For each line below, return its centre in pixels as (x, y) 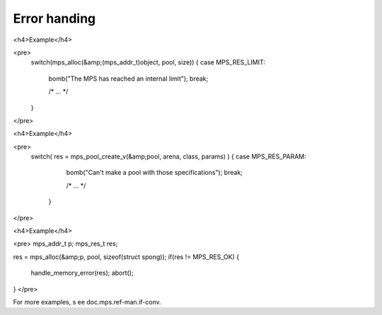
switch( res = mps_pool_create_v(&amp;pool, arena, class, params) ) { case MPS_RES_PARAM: (169, 156)
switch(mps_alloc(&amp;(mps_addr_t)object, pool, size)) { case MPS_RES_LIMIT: (148, 62)
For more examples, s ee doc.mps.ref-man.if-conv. (87, 302)
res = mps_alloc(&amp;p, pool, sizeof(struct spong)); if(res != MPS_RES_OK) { (126, 257)
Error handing (54, 18)
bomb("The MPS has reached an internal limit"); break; (128, 79)
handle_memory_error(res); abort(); (82, 273)
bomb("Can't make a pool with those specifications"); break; (155, 173)
